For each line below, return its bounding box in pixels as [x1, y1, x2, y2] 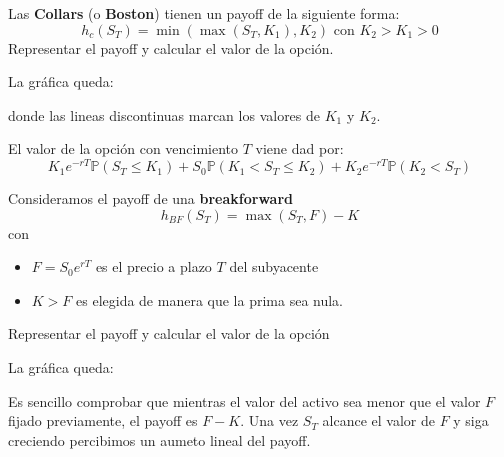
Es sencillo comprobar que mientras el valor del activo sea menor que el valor [8, 390, 481, 411]
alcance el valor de [322, 410, 435, 431]
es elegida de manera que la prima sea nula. [76, 289, 344, 310]
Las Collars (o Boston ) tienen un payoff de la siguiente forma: [8, 3, 400, 23]
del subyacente [229, 256, 319, 277]
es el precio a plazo [95, 256, 212, 277]
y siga [453, 410, 489, 431]
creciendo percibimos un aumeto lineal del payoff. [8, 429, 311, 450]
